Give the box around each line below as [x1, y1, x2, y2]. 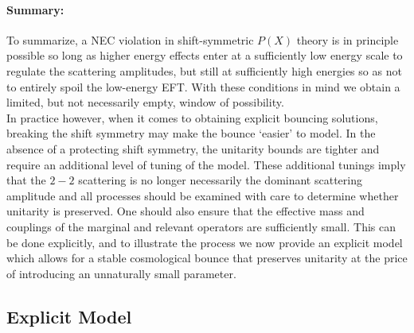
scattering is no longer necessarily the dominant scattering [78, 172, 362, 188]
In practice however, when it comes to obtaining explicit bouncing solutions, [6, 109, 378, 126]
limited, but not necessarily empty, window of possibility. [6, 94, 284, 110]
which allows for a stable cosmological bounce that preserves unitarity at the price [6, 250, 408, 266]
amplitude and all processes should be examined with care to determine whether [6, 187, 399, 203]
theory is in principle [296, 31, 399, 48]
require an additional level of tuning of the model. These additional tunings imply [6, 156, 406, 172]
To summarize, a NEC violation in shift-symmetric [6, 31, 254, 48]
